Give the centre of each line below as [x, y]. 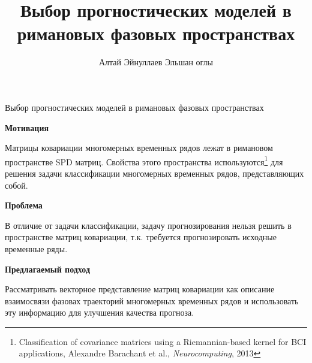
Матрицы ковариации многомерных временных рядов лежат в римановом [139, 148]
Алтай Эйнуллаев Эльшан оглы [156, 62]
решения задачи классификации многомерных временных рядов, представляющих [154, 173]
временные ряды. [36, 248]
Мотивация [27, 127]
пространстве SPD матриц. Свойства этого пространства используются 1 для [144, 161]
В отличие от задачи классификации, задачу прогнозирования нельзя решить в [148, 225]
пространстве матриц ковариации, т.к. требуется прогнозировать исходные [141, 237]
